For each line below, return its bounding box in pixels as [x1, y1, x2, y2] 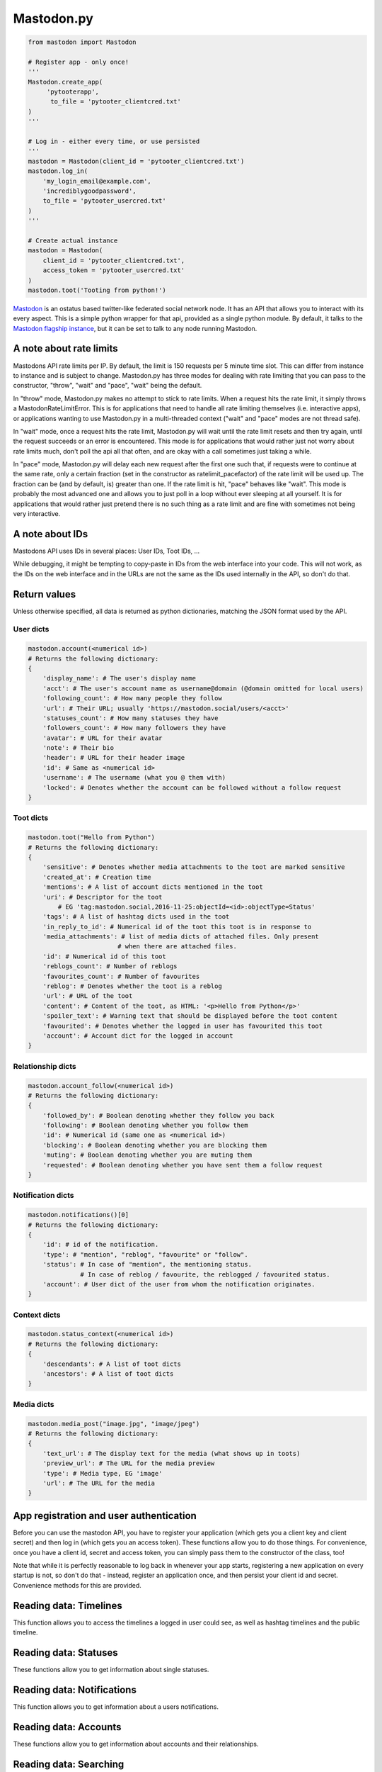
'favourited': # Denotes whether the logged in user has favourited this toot [42, 1021, 323, 1030]
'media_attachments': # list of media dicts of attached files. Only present [42, 933, 320, 941]
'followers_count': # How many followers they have [42, 724, 226, 732]
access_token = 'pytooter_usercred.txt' [42, 267, 185, 274]
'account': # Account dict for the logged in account [42, 1032, 233, 1040]
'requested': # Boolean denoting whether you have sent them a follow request [42, 1161, 323, 1169]
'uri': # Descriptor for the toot [42, 893, 163, 901]
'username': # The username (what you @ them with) [42, 773, 226, 782]
